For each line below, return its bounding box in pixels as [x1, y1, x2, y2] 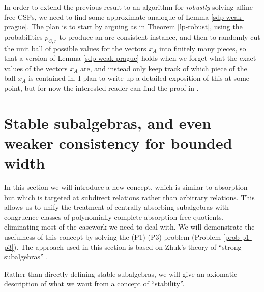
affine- [236, 2, 255, 12]
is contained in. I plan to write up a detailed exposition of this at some [28, 73, 250, 83]
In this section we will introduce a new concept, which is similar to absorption [4, 182, 248, 192]
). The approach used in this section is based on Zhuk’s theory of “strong [13, 241, 242, 252]
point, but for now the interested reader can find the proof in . [4, 82, 199, 93]
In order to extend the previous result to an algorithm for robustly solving [4, 2, 234, 12]
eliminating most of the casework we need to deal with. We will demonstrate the [4, 221, 255, 232]
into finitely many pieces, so [159, 43, 246, 53]
